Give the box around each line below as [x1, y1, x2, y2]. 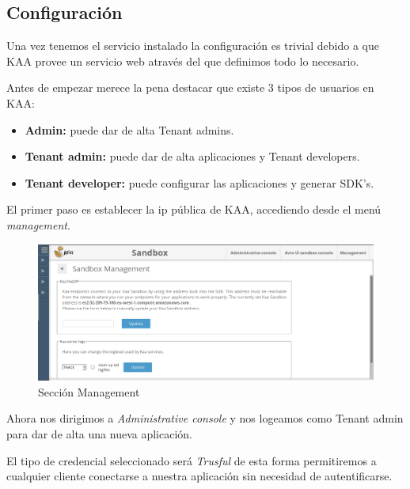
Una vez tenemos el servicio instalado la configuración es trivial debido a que [6, 37, 379, 54]
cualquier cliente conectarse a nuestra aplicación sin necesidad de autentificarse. [6, 468, 393, 484]
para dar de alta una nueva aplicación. [6, 425, 192, 442]
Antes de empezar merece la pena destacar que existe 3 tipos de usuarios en [6, 79, 374, 96]
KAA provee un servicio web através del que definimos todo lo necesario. [6, 52, 359, 69]
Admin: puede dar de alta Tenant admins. [25, 121, 234, 138]
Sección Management [38, 383, 140, 400]
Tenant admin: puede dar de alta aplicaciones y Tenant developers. [25, 148, 360, 165]
